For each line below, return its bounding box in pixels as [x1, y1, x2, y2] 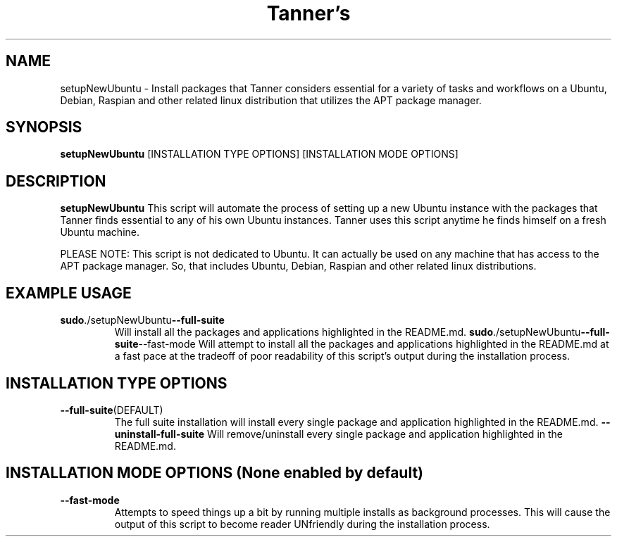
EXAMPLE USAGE [6, 284, 132, 302]
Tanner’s [266, 1, 351, 25]
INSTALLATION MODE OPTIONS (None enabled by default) [6, 464, 424, 482]
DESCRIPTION [6, 172, 106, 190]
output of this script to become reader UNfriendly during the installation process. [114, 517, 490, 530]
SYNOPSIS [6, 118, 82, 137]
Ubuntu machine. [60, 226, 139, 239]
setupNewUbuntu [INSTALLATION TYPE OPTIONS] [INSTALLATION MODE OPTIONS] [60, 148, 459, 160]
